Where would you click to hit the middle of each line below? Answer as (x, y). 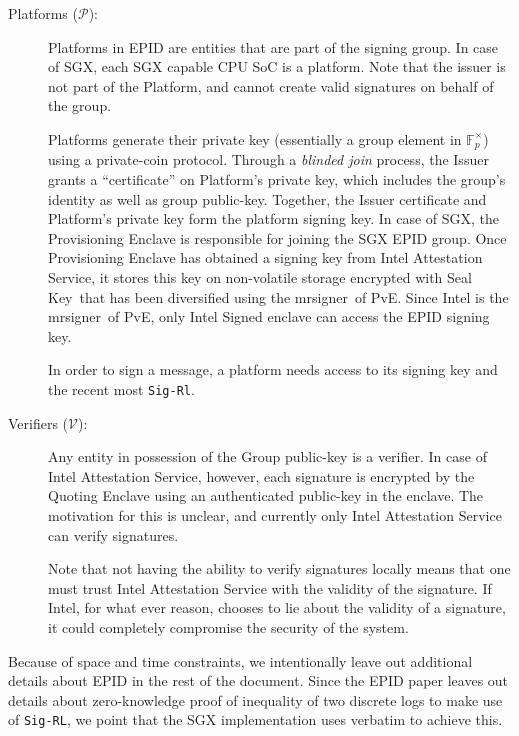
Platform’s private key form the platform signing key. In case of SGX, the (274, 218)
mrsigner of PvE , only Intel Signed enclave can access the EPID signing (269, 316)
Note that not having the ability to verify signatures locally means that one (279, 568)
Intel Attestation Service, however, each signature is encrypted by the (261, 475)
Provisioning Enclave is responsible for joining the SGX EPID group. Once (277, 237)
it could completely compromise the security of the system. (228, 626)
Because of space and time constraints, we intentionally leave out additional (240, 660)
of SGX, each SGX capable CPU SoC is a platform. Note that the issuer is (277, 66)
